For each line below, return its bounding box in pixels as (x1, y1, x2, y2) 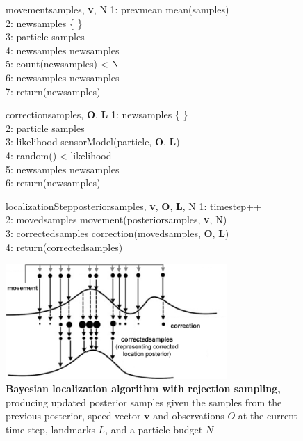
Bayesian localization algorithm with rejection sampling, (6, 381, 281, 396)
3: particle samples (6, 29, 85, 44)
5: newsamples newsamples (6, 161, 120, 176)
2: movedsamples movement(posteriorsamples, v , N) (6, 212, 227, 227)
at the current (238, 408, 298, 423)
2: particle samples (6, 120, 85, 135)
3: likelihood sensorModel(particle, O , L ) (6, 134, 180, 149)
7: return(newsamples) (6, 83, 101, 98)
